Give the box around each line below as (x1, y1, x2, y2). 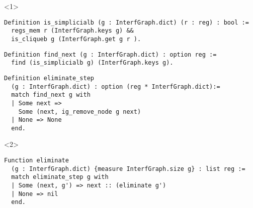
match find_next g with (11, 91, 91, 99)
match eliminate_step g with (11, 173, 109, 181)
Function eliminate (4, 157, 69, 164)
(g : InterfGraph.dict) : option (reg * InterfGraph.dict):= (11, 83, 220, 90)
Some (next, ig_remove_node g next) (18, 108, 141, 115)
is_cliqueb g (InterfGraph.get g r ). (11, 35, 141, 43)
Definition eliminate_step (4, 74, 94, 82)
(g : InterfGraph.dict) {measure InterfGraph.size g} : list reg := (11, 165, 245, 172)
